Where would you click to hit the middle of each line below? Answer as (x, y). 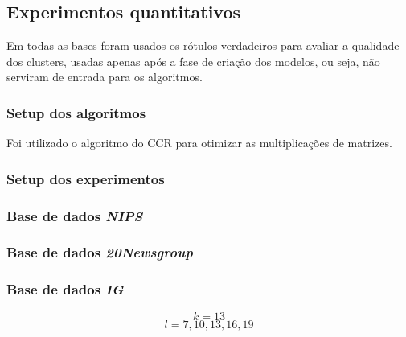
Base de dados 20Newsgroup (100, 252)
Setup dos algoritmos (76, 112)
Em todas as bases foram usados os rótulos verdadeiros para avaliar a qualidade (203, 45)
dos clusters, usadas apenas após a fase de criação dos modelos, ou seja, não (193, 61)
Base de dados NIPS (75, 215)
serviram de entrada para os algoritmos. (105, 77)
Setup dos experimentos (86, 178)
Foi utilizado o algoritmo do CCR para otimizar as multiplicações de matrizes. (199, 143)
